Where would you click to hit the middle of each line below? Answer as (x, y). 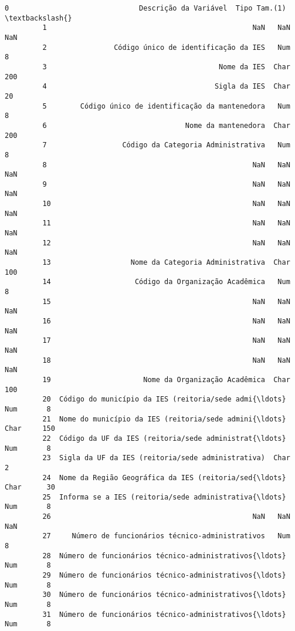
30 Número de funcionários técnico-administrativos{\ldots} (164, 595)
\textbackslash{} (38, 18)
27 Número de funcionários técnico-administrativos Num (166, 536)
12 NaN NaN (166, 243)
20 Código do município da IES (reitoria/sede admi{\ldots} (164, 399)
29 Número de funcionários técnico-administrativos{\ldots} (164, 576)
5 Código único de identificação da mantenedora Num (166, 106)
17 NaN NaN (166, 341)
